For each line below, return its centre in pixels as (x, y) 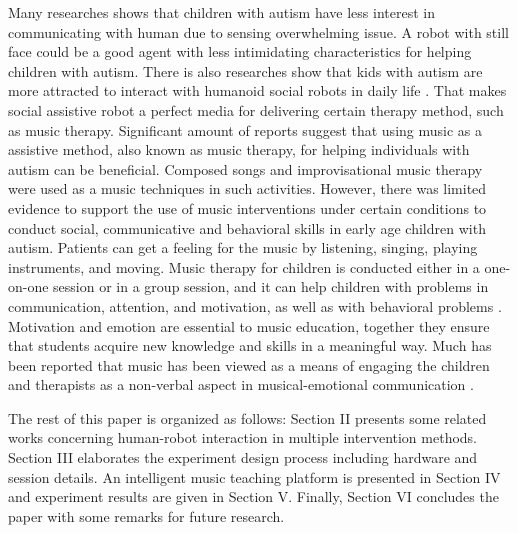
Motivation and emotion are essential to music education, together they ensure (249, 325)
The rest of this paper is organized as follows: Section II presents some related (247, 417)
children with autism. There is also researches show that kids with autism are (245, 70)
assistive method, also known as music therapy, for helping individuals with (239, 149)
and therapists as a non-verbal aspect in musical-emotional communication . (241, 384)
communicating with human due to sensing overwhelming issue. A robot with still (258, 31)
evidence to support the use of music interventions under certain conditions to (247, 207)
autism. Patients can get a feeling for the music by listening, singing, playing (243, 247)
